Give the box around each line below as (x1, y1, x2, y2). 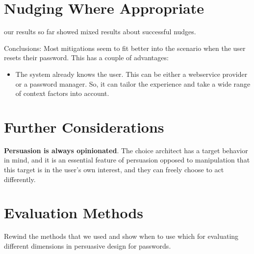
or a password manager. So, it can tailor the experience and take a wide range (15, 78, 251, 89)
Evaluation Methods (4, 203, 144, 223)
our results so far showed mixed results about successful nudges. (4, 26, 196, 37)
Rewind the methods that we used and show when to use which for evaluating (4, 231, 239, 241)
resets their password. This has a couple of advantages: (4, 52, 169, 63)
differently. (4, 174, 36, 184)
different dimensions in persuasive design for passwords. (4, 240, 171, 251)
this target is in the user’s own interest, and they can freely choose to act (4, 164, 224, 174)
